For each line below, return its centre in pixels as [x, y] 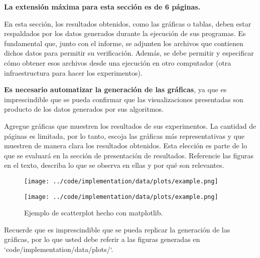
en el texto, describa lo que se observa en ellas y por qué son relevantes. [114, 165]
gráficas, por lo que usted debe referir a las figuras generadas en [102, 239]
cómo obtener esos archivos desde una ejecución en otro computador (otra [118, 62]
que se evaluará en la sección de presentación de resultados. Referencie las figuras [129, 155]
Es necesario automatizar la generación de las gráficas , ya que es [115, 89]
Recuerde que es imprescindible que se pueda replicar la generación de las [117, 229]
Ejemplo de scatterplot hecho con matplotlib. [94, 213]
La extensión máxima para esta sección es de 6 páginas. [102, 7]
